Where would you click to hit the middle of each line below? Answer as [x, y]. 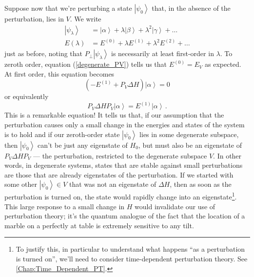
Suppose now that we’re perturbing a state [68, 8]
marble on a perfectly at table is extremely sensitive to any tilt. [99, 225]
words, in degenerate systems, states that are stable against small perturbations [124, 165]
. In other [227, 155]
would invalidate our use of [175, 206]
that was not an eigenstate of [113, 184]
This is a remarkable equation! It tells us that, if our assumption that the [114, 115]
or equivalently [27, 96]
